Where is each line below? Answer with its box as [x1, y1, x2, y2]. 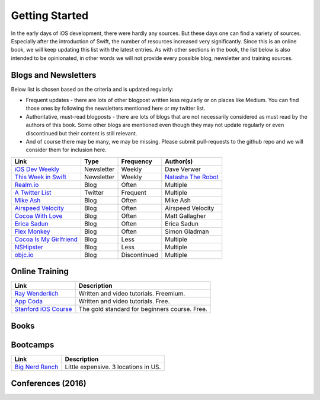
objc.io [14, 250, 34, 259]
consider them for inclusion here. [25, 146, 107, 154]
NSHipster [14, 243, 44, 251]
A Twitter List [14, 188, 52, 196]
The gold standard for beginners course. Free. [78, 305, 207, 313]
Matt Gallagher [165, 211, 206, 220]
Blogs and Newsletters [11, 70, 97, 80]
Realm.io [14, 180, 39, 189]
